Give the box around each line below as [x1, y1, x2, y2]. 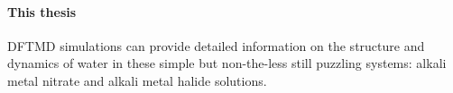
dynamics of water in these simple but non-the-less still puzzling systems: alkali [7, 54, 447, 72]
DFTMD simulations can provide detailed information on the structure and [7, 36, 425, 55]
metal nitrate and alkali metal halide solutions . [7, 71, 267, 89]
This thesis [7, 2, 77, 21]
